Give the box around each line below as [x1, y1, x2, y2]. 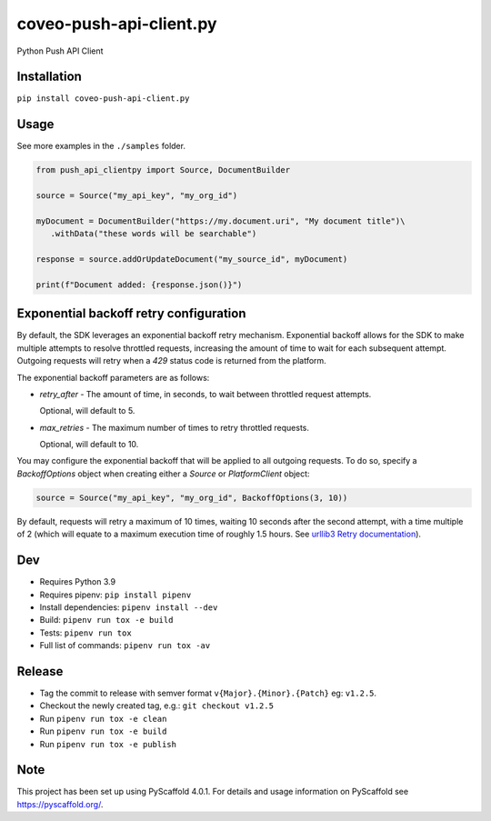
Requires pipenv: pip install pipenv [39, 589, 192, 600]
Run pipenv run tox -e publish [39, 738, 177, 749]
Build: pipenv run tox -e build [39, 615, 174, 626]
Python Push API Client [16, 45, 104, 56]
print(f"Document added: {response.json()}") [35, 279, 243, 290]
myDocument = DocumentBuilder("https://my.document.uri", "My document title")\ [35, 215, 406, 226]
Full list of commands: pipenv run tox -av [39, 640, 211, 651]
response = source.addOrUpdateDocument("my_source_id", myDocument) [35, 255, 348, 265]
